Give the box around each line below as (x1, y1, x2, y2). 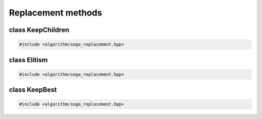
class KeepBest (9, 85, 57, 94)
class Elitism (9, 56, 48, 64)
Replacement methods (9, 7, 102, 18)
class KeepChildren (9, 26, 70, 34)
